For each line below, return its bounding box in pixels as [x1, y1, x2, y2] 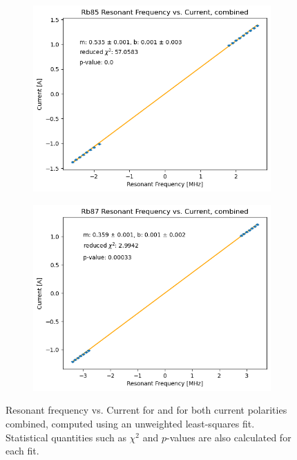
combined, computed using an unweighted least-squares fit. [6, 416, 255, 431]
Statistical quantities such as [6, 430, 126, 444]
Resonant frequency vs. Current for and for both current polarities [6, 403, 287, 417]
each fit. [6, 443, 39, 458]
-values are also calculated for [166, 430, 291, 444]
